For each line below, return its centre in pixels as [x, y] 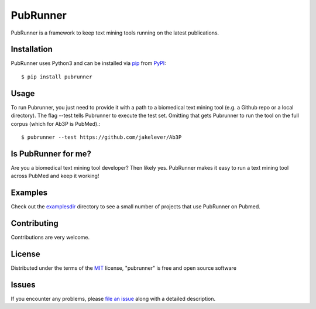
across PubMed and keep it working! [55, 176]
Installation [32, 49]
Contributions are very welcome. [50, 238]
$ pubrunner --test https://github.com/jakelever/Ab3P [102, 137]
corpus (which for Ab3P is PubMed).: [56, 123]
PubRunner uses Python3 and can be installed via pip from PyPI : [88, 63]
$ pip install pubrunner [57, 77]
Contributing [35, 223]
